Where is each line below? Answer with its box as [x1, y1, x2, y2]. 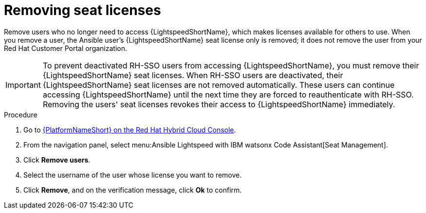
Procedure [4, 110, 37, 119]
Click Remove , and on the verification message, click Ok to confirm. [23, 185, 242, 194]
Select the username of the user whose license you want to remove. [23, 170, 242, 179]
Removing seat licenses [4, 2, 161, 18]
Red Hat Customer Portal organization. [4, 44, 128, 52]
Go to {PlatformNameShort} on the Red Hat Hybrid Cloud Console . [23, 125, 236, 134]
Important [5, 80, 41, 90]
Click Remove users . [23, 155, 91, 164]
